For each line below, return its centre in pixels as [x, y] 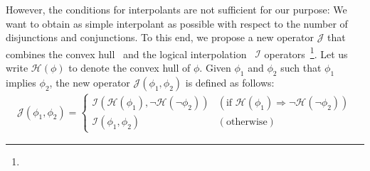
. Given [215, 68]
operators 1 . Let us [306, 53]
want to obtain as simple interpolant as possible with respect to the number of [177, 23]
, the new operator [90, 82]
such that [301, 68]
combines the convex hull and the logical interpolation [126, 54]
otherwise [247, 122]
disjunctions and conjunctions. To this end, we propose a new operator [160, 37]
